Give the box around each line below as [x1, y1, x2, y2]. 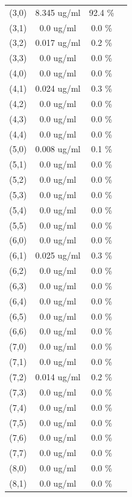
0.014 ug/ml [35, 370, 81, 383]
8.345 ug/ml [35, 6, 81, 18]
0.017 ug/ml [35, 36, 81, 49]
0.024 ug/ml [35, 81, 81, 94]
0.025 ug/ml [35, 249, 81, 262]
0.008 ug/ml [35, 142, 81, 155]
